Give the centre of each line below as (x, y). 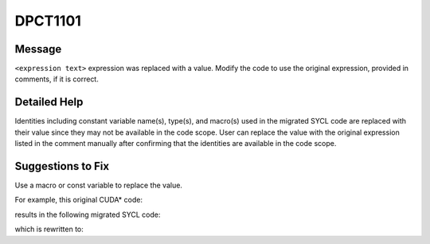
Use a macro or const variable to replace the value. (99, 185)
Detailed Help (49, 102)
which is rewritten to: (49, 229)
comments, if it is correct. (57, 79)
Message (38, 49)
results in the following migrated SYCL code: (88, 214)
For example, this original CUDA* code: (79, 200)
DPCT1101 (48, 21)
